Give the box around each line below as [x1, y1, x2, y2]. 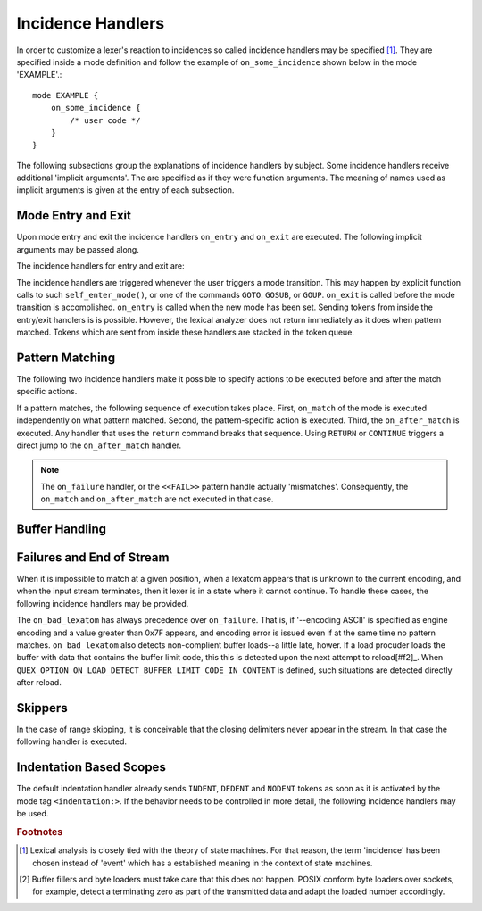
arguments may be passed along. [16, 244, 140, 254]
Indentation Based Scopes [16, 759, 167, 775]
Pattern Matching [16, 350, 116, 365]
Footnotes [16, 825, 63, 838]
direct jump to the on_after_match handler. [16, 440, 182, 451]
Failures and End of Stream [16, 550, 170, 565]
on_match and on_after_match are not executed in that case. [40, 493, 274, 504]
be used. [16, 808, 49, 819]
